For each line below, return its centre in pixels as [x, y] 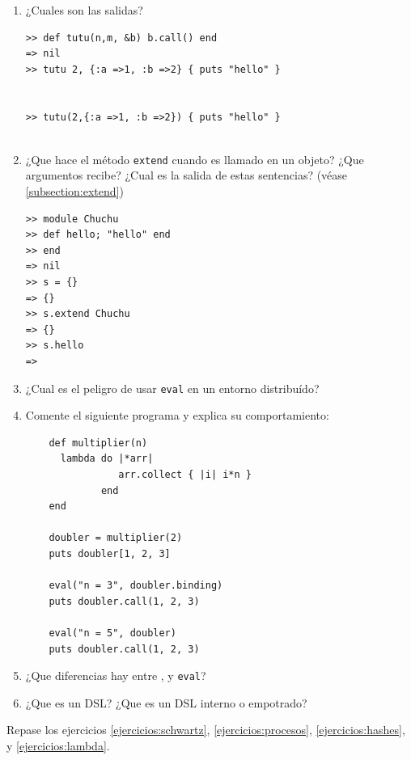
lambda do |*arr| [107, 459]
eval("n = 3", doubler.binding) [136, 586]
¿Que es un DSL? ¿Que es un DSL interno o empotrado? [166, 702]
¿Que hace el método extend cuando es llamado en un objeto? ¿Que [195, 159]
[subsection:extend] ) [74, 191]
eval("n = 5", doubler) [112, 633]
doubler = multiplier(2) [116, 538]
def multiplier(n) [98, 443]
